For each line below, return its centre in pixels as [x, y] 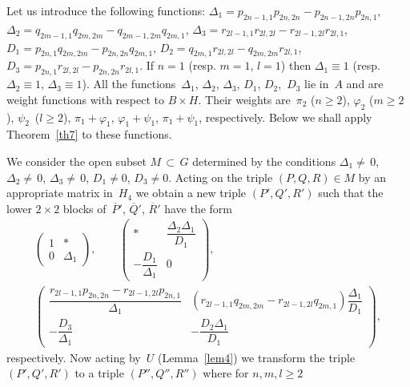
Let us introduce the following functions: [106, 10]
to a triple [99, 373]
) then [296, 65]
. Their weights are [244, 99]
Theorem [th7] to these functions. [89, 134]
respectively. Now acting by [74, 357]
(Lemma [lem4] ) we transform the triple [256, 357]
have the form [198, 208]
